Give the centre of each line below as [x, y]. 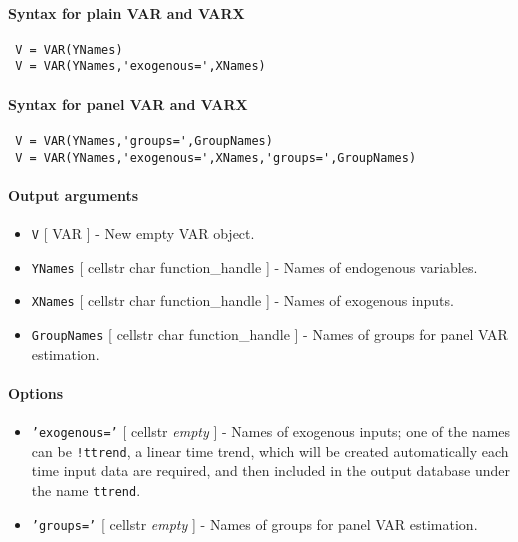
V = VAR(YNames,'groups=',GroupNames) [144, 140]
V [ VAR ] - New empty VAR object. [143, 233]
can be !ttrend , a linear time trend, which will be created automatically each [270, 450]
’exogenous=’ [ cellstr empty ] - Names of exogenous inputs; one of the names [271, 431]
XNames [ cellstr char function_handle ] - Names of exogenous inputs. [242, 300]
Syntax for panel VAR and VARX [128, 103]
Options [36, 392]
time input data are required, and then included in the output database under [271, 470]
